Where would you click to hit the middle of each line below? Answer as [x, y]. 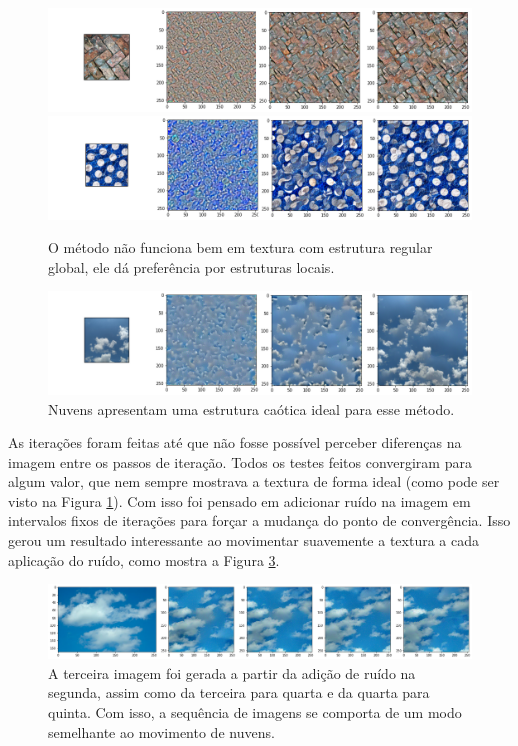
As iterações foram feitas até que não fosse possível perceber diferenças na [235, 442]
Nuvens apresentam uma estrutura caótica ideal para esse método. [251, 408]
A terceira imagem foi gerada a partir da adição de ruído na [232, 672]
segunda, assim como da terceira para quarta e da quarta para [239, 692]
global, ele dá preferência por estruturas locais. [191, 266]
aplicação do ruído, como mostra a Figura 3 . [144, 559]
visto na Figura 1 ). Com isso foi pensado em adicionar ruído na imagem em [239, 500]
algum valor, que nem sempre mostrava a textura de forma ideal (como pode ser [254, 481]
